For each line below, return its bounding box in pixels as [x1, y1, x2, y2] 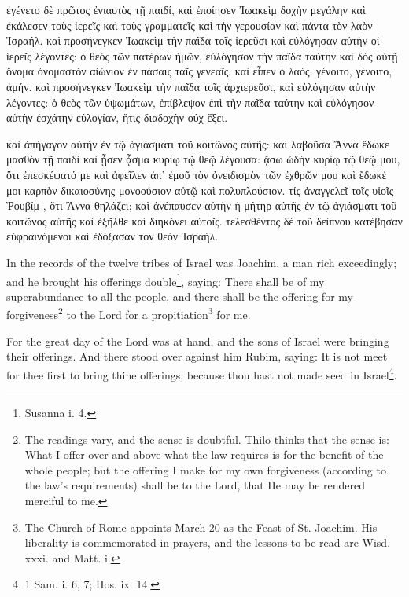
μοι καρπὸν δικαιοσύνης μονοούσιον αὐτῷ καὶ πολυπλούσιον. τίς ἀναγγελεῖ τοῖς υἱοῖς [6, 181, 394, 198]
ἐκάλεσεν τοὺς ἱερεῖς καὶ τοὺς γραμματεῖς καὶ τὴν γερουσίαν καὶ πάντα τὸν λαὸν [6, 16, 373, 33]
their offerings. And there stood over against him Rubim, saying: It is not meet [6, 348, 388, 364]
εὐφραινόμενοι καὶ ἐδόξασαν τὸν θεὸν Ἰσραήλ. [6, 228, 219, 244]
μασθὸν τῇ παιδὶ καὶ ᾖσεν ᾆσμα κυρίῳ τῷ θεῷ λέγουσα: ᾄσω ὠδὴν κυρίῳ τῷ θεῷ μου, [6, 151, 400, 167]
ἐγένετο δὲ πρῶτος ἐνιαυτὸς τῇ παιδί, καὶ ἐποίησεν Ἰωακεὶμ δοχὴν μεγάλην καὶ [6, 2, 366, 17]
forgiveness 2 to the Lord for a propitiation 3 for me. [6, 304, 251, 322]
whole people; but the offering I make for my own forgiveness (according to [24, 461, 386, 478]
